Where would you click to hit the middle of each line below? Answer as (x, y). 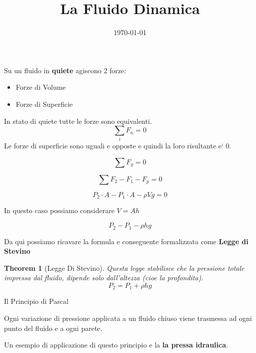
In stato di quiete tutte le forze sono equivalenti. (78, 121)
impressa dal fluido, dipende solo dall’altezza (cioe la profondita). (104, 278)
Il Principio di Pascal (36, 301)
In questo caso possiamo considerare (59, 210)
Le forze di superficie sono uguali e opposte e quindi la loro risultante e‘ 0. (118, 146)
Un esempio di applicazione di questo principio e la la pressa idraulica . (116, 345)
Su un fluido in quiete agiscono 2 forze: (65, 70)
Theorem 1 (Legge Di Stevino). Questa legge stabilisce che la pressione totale (124, 268)
